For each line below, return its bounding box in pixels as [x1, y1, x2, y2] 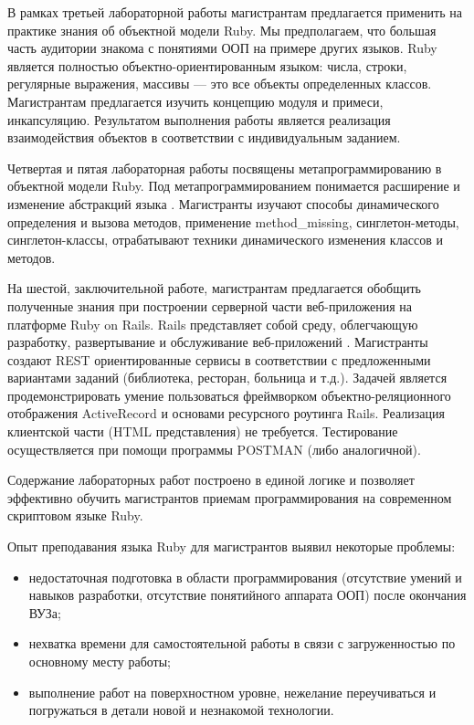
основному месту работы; [28, 652, 172, 670]
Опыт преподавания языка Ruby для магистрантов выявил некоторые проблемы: [7, 537, 456, 556]
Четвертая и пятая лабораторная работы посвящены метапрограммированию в [7, 158, 442, 177]
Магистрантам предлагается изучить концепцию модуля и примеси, [7, 91, 384, 110]
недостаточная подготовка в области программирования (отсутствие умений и [28, 567, 462, 586]
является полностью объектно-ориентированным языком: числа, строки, [7, 56, 407, 75]
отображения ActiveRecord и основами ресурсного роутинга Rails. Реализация [7, 404, 445, 423]
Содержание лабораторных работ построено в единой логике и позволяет [7, 470, 415, 489]
